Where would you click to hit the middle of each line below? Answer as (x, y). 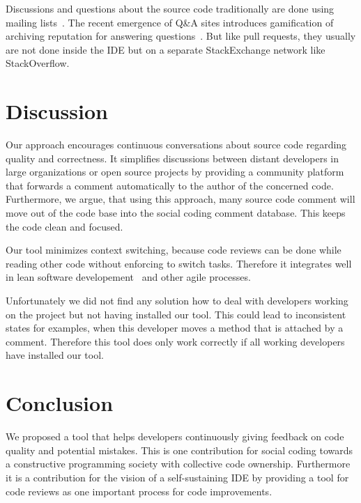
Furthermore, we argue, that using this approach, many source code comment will (180, 199)
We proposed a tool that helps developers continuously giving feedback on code (175, 436)
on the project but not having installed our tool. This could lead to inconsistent (176, 314)
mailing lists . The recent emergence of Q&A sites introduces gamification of (170, 22)
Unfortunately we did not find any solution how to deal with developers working (177, 301)
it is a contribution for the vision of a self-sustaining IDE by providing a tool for (177, 477)
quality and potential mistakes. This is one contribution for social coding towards (179, 450)
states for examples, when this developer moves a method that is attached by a (175, 328)
